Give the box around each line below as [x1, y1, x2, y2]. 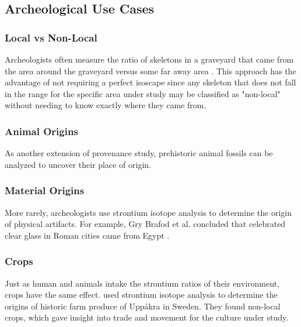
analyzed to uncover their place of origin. [5, 158, 151, 170]
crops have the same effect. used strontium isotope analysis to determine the [5, 288, 278, 301]
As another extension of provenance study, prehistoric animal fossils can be [5, 147, 273, 159]
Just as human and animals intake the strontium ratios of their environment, [5, 277, 279, 289]
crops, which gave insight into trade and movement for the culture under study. [5, 311, 289, 323]
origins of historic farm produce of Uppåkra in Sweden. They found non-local [5, 300, 281, 312]
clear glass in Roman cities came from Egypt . [5, 229, 170, 241]
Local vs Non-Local [5, 30, 97, 44]
